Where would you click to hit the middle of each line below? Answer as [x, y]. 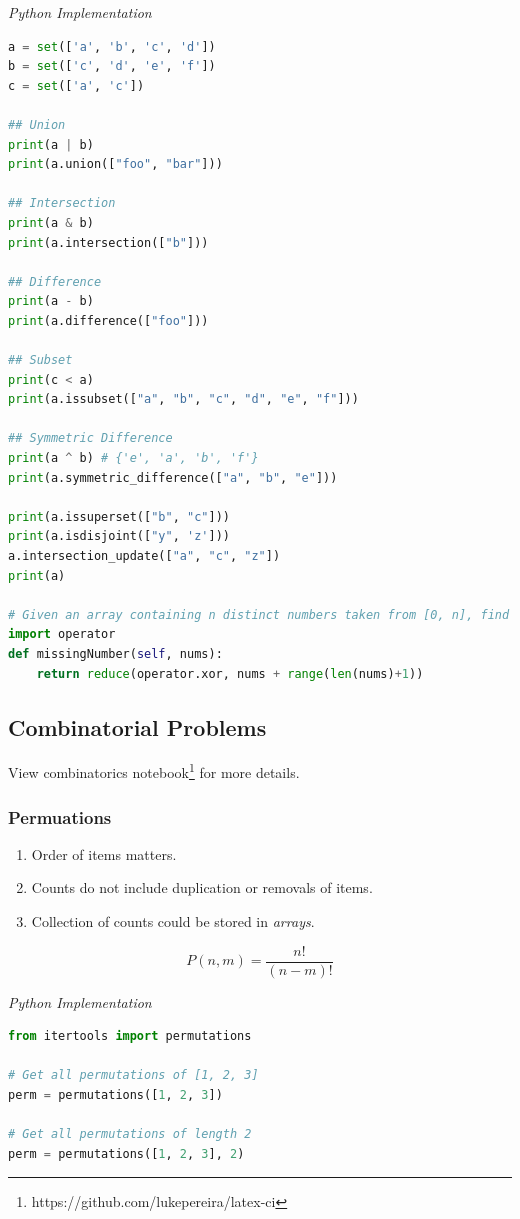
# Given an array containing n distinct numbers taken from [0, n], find [259, 614]
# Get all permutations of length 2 [130, 1134]
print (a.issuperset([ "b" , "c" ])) [119, 516]
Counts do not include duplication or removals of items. [202, 887]
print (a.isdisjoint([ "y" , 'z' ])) [119, 536]
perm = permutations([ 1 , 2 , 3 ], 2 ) [126, 1153]
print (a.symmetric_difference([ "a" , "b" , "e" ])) [173, 477]
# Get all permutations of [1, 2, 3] [133, 1075]
